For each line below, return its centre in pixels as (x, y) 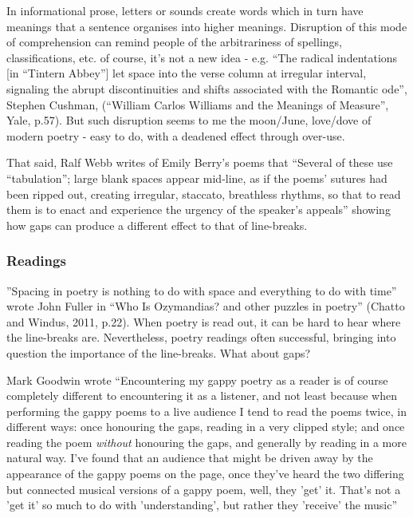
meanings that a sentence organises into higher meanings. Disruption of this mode (207, 26)
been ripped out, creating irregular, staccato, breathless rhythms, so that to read (204, 194)
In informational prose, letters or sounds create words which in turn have (185, 10)
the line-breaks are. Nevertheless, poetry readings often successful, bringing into (201, 337)
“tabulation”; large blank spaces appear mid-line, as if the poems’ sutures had (197, 178)
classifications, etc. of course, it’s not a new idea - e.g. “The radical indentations (202, 57)
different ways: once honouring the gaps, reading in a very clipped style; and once (206, 427)
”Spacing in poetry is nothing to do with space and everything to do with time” (202, 290)
